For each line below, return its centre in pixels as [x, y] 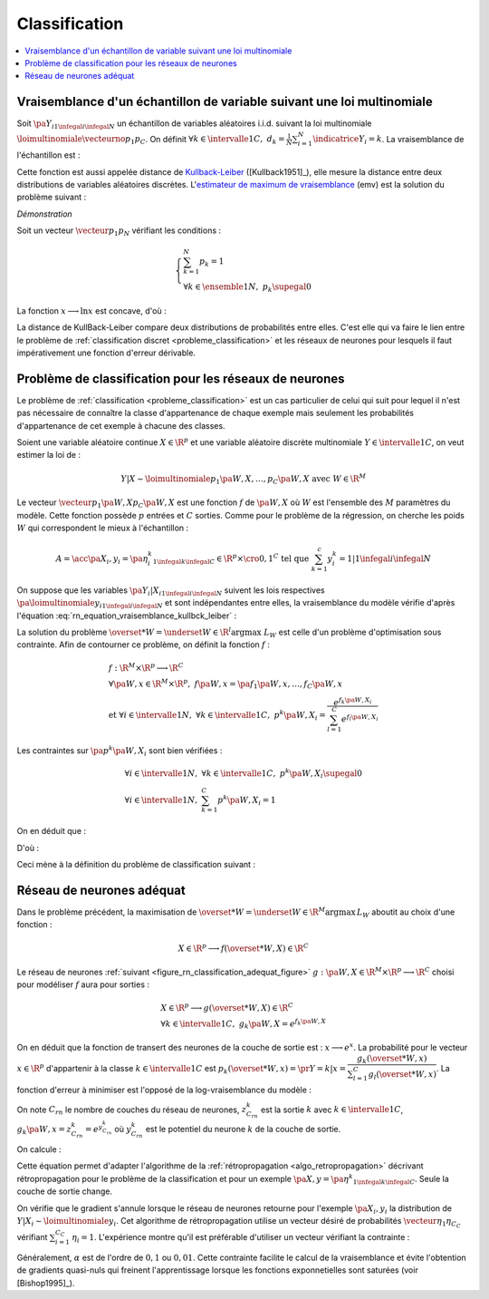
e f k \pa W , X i [353, 701]
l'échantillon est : [48, 155]
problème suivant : [52, 197]
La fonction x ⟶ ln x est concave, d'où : [91, 310]
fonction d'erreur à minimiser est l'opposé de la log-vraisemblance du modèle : [164, 1090]
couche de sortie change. [65, 1191]
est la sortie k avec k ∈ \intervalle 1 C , [332, 1110]
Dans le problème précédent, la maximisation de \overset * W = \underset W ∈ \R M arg [178, 911]
